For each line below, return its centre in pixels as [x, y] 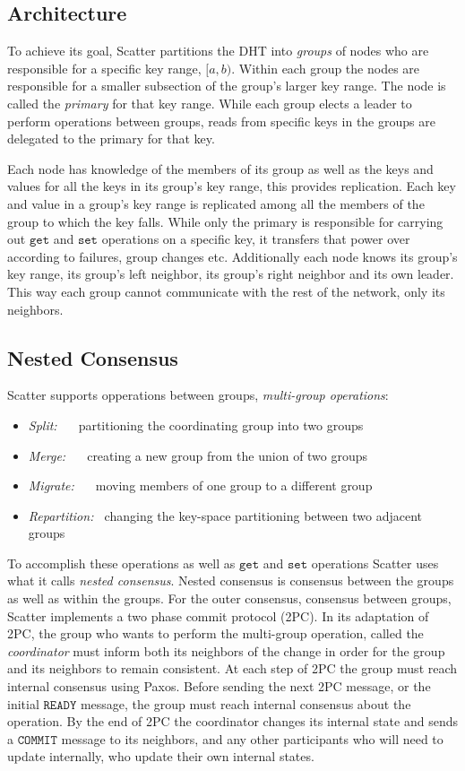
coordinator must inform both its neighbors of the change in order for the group [226, 650]
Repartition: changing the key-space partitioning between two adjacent [225, 515]
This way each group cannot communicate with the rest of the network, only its [226, 291]
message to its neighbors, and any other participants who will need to [252, 738]
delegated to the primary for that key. [111, 139]
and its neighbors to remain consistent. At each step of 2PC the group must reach [232, 668]
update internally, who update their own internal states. [161, 756]
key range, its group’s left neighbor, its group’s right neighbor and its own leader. [231, 274]
